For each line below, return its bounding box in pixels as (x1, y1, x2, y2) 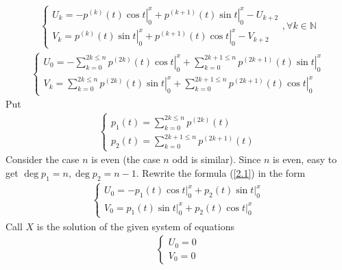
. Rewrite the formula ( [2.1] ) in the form (136, 165, 306, 180)
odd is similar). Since (172, 152, 261, 167)
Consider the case (5, 152, 80, 167)
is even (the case (91, 152, 160, 167)
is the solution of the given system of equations (36, 219, 234, 233)
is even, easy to (273, 152, 337, 167)
